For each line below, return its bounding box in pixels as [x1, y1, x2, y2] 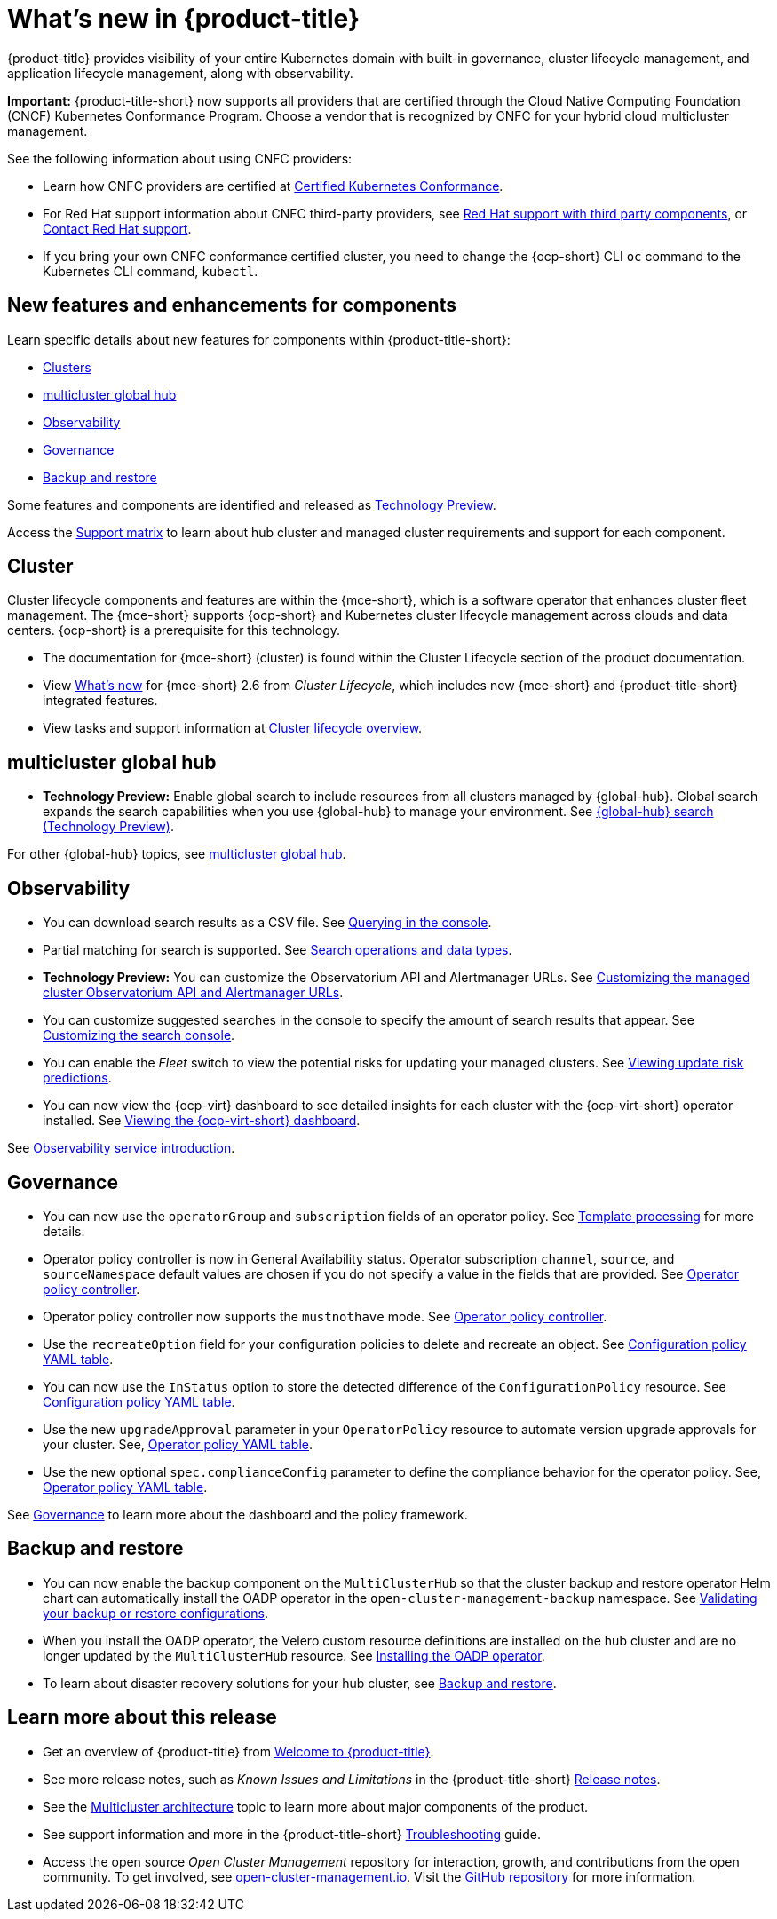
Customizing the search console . [43, 1027, 235, 1043]
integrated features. [43, 693, 158, 709]
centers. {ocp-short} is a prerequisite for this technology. [7, 622, 341, 638]
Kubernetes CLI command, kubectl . [43, 263, 258, 279]
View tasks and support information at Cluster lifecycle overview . [43, 720, 423, 736]
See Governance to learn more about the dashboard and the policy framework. [7, 1506, 468, 1522]
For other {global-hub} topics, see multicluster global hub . [7, 846, 346, 862]
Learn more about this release [7, 1706, 277, 1729]
